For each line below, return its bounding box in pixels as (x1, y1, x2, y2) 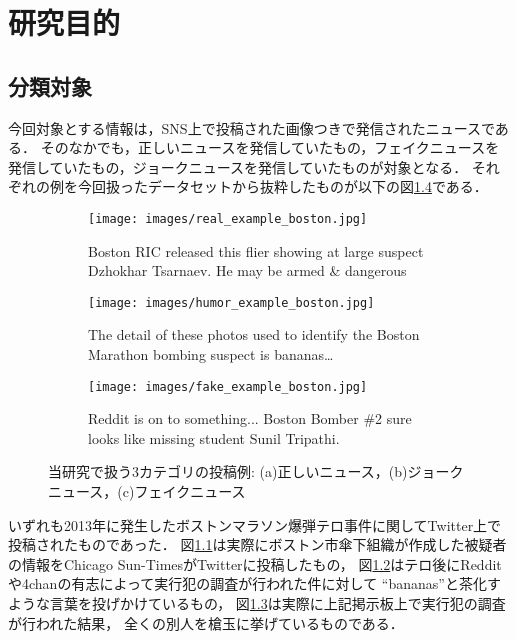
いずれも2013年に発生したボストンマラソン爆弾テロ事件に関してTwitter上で (8, 514, 502, 535)
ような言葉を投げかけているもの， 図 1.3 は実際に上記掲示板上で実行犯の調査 (8, 593, 506, 614)
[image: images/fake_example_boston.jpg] (88, 379, 368, 394)
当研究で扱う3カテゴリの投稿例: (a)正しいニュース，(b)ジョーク (48, 461, 464, 482)
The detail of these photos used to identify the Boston (88, 324, 420, 345)
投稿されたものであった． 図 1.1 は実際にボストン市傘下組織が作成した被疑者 (8, 534, 507, 555)
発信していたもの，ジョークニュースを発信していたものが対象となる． (8, 156, 468, 177)
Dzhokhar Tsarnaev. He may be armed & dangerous (88, 260, 407, 281)
